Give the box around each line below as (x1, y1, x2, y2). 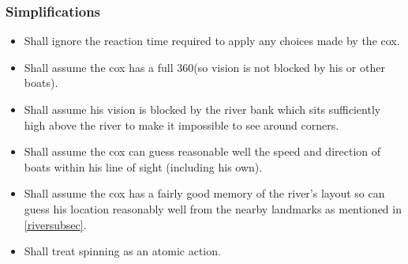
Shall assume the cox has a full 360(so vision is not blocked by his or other (24, 58, 385, 75)
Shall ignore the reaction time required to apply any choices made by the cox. (24, 32, 400, 49)
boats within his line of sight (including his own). (24, 158, 263, 175)
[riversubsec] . (24, 216, 87, 232)
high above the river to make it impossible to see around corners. (24, 116, 339, 133)
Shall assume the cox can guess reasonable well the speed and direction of (24, 143, 381, 160)
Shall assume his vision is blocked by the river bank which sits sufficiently (24, 101, 381, 117)
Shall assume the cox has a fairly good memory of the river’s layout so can (24, 185, 385, 202)
